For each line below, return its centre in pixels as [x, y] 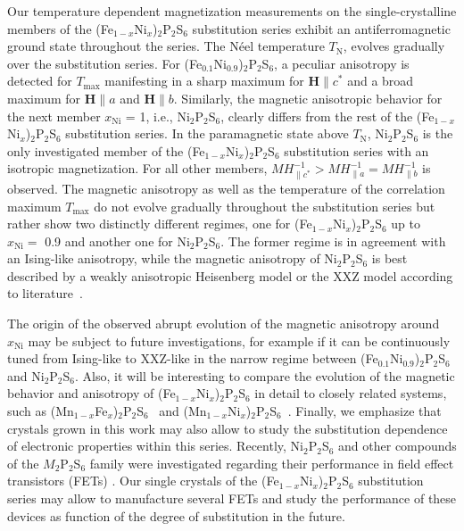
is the [438, 133]
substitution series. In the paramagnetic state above [207, 133]
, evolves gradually [394, 46]
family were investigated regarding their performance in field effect [272, 463]
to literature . [45, 293]
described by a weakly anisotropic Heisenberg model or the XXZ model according [230, 275]
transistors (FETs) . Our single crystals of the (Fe [143, 481]
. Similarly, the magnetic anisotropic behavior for [308, 98]
